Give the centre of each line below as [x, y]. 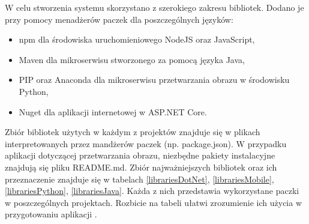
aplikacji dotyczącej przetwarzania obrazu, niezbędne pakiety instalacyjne [140, 155]
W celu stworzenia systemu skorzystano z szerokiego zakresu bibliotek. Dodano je [154, 7]
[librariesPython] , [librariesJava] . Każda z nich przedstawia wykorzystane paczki [152, 191]
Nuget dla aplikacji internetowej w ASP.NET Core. [113, 111]
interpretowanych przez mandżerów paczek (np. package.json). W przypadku [146, 143]
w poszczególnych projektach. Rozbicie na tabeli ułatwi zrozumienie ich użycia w [154, 202]
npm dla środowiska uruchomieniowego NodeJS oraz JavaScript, [137, 39]
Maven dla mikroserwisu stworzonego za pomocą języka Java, [132, 59]
